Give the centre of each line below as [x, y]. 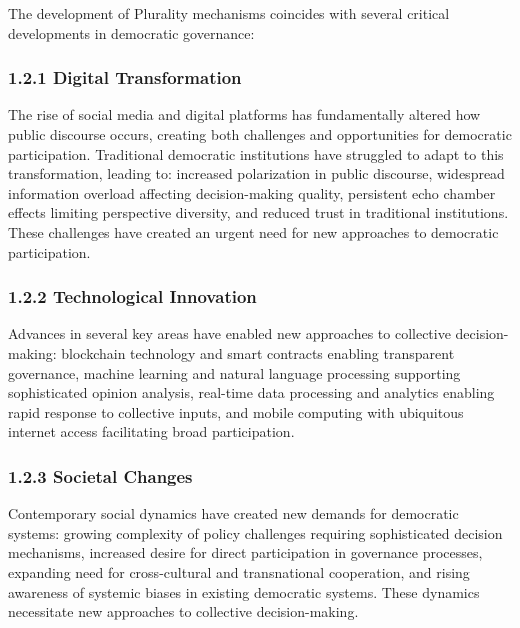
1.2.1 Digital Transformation [125, 77]
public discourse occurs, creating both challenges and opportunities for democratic [260, 134]
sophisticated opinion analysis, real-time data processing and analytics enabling [251, 392]
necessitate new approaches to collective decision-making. [183, 611]
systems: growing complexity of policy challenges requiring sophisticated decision [255, 532]
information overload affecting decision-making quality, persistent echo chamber [252, 192]
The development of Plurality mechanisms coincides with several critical [229, 13]
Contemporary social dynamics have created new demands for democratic [233, 513]
